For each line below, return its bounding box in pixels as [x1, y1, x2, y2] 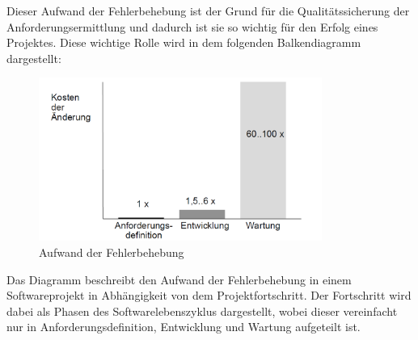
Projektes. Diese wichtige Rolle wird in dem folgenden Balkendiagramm [6, 34, 361, 51]
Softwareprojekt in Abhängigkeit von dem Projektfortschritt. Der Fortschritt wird [6, 287, 412, 304]
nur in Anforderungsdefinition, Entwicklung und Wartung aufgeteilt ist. [6, 318, 361, 335]
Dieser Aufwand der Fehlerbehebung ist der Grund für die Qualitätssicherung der [6, 2, 410, 19]
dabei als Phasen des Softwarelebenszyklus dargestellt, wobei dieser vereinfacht [6, 302, 398, 319]
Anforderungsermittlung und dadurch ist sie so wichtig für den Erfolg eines [6, 18, 378, 35]
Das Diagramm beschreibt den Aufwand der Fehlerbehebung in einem [6, 271, 352, 288]
